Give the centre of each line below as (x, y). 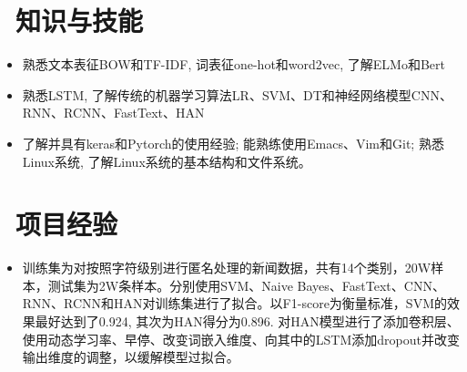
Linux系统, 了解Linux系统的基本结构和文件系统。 (167, 161)
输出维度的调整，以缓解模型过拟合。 (131, 357)
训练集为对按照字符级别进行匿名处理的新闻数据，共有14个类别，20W (227, 268)
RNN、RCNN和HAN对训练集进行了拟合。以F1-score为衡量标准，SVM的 (234, 303)
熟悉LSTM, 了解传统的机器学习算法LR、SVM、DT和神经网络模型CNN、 (237, 94)
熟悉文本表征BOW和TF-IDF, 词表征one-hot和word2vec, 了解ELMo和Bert (234, 64)
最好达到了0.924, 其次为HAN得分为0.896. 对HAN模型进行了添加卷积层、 (247, 321)
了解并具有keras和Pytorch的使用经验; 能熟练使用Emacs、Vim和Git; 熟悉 (233, 143)
